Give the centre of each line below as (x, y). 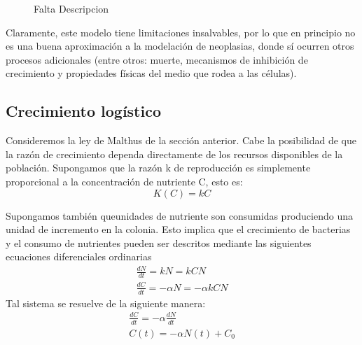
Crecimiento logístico (84, 111)
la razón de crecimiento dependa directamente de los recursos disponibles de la (174, 154)
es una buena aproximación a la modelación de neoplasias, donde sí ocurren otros (180, 46)
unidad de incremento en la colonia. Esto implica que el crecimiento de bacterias (178, 229)
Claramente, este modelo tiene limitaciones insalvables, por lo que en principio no (181, 32)
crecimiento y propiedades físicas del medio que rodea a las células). (151, 73)
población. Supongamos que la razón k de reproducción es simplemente (158, 168)
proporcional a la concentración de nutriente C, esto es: (124, 181)
